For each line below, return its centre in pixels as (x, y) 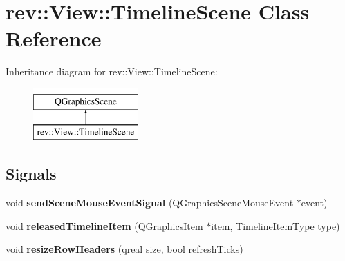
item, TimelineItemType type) (276, 225)
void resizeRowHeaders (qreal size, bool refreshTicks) (124, 249)
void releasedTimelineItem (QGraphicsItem (104, 225)
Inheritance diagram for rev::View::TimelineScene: (112, 71)
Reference (54, 38)
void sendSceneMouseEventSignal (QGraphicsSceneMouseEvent (150, 203)
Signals (31, 174)
